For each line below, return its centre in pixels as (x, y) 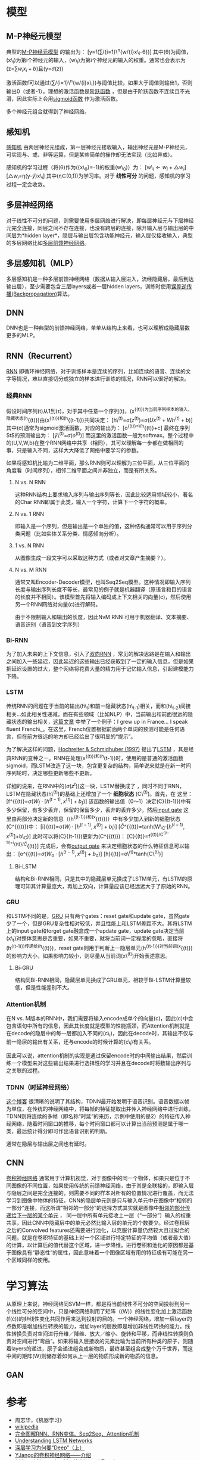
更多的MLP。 (22, 335)
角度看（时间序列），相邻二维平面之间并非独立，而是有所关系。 (83, 471)
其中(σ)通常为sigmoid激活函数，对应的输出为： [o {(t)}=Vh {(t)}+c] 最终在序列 (98, 427)
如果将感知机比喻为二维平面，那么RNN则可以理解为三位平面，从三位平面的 (98, 463)
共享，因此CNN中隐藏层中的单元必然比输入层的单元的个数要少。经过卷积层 (98, 1222)
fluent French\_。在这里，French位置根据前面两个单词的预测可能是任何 (93, 729)
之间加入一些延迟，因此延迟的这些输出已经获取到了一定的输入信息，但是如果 (100, 661)
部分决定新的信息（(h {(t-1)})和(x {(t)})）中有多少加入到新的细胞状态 (101, 818)
